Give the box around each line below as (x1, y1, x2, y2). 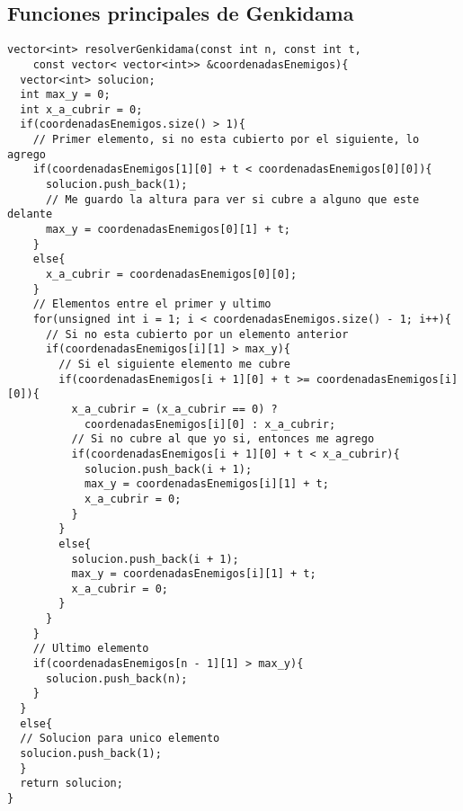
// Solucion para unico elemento (20, 732, 220, 745)
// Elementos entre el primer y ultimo (32, 298, 272, 311)
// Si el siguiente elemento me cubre (58, 357, 290, 370)
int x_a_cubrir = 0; (20, 102, 143, 116)
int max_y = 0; (20, 88, 111, 102)
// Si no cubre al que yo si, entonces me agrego (71, 432, 375, 446)
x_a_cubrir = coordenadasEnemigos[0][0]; (45, 268, 298, 281)
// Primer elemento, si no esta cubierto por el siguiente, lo (32, 133, 420, 147)
